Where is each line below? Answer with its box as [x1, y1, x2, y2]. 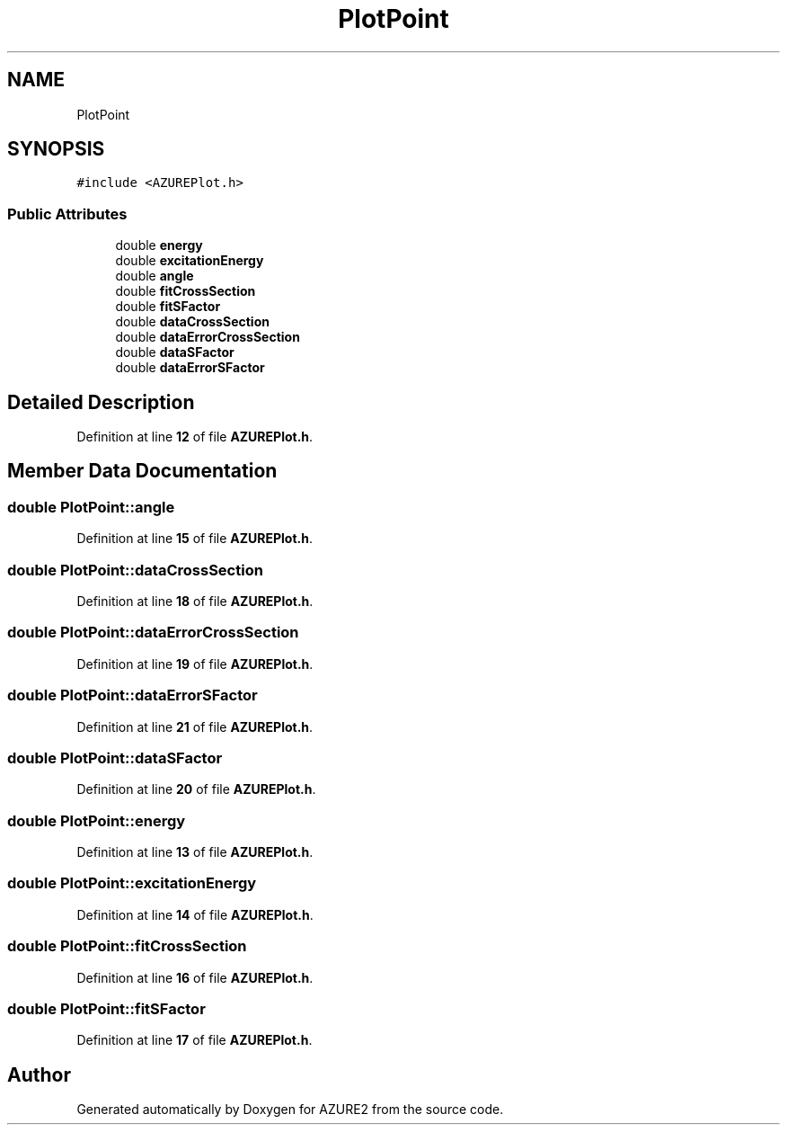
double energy [115, 237, 203, 254]
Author [7, 1063, 71, 1086]
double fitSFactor [115, 299, 221, 315]
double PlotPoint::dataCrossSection [7, 560, 263, 579]
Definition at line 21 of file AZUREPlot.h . [76, 718, 314, 735]
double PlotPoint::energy [7, 811, 186, 830]
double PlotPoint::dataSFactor [7, 748, 223, 767]
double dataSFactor [115, 344, 234, 361]
